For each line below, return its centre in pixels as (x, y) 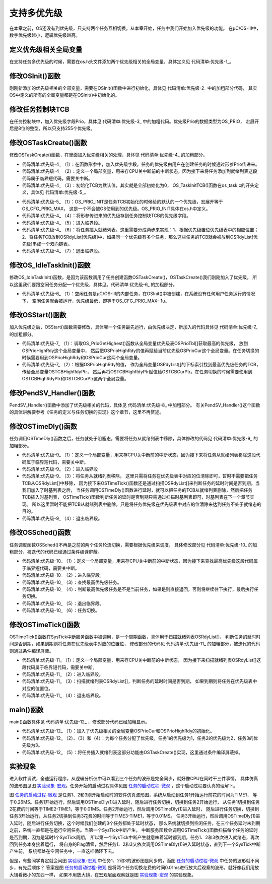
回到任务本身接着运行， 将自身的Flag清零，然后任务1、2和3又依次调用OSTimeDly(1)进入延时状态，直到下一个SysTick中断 (135, 844)
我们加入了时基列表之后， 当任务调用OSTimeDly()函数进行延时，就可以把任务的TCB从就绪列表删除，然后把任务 (137, 490)
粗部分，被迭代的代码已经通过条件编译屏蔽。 (56, 552)
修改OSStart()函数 (38, 315)
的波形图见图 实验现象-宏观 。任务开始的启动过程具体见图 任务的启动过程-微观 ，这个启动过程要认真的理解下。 (123, 785)
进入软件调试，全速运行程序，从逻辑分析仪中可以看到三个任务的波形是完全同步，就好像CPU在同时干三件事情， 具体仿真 (134, 779)
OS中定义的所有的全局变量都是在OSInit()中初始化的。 (64, 95)
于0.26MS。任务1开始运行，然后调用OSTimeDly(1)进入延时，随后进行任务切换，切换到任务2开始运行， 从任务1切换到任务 (135, 802)
